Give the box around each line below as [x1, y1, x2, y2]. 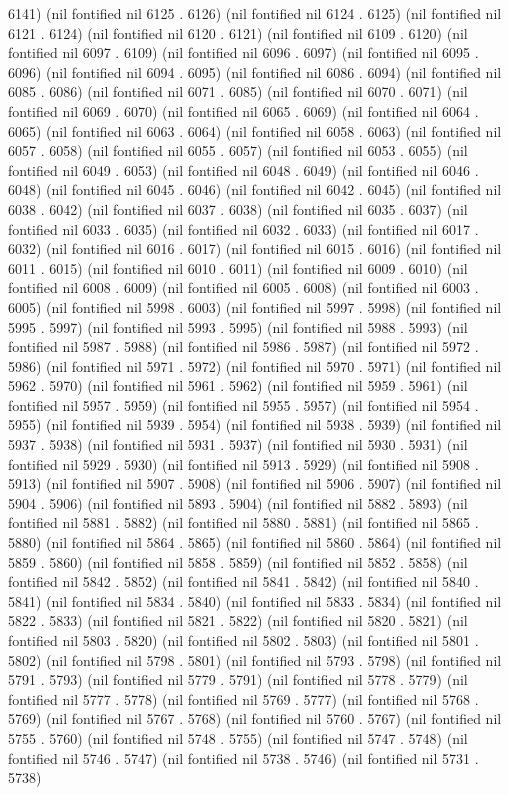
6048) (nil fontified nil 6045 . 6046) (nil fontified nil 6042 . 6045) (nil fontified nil [8, 179, 502, 200]
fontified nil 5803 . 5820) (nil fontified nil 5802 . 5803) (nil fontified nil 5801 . [8, 630, 479, 650]
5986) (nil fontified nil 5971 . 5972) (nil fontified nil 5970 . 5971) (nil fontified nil [8, 355, 502, 376]
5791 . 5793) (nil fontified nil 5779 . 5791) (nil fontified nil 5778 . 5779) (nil [8, 669, 468, 690]
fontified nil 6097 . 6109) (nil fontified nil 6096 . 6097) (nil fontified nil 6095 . [8, 42, 479, 63]
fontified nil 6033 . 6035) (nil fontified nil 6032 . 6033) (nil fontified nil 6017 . [8, 218, 479, 239]
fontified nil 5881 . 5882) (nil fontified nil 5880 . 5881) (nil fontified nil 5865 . [8, 512, 479, 533]
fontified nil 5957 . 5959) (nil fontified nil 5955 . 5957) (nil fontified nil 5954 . [8, 394, 479, 415]
